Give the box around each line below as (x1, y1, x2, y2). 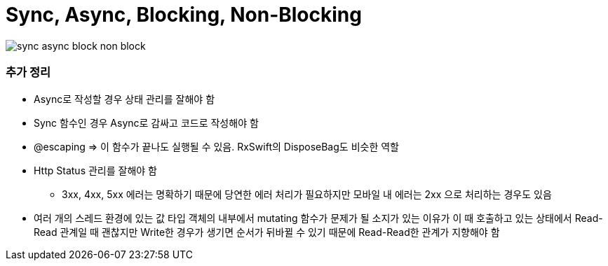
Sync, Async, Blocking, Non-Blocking (6, 3, 362, 27)
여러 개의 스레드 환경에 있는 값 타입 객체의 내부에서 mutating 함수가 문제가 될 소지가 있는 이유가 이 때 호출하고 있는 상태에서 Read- (34, 211, 603, 224)
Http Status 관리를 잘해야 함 (34, 164, 157, 176)
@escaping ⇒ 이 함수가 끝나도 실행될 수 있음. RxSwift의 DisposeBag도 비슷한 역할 (34, 140, 399, 153)
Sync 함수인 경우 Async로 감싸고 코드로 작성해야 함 (34, 116, 259, 129)
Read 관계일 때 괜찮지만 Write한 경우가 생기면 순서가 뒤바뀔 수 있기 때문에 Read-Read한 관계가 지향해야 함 (34, 225, 500, 238)
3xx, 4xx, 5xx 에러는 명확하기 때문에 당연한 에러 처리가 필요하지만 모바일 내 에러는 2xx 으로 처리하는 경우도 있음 (62, 188, 552, 200)
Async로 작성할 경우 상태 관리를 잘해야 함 (34, 92, 215, 105)
